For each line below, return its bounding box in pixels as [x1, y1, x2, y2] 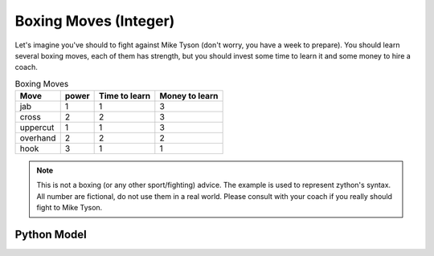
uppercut [19, 122, 55, 133]
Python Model [14, 228, 88, 242]
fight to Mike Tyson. [36, 203, 103, 213]
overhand [19, 132, 56, 144]
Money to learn [159, 91, 219, 102]
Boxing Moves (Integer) [14, 12, 175, 30]
